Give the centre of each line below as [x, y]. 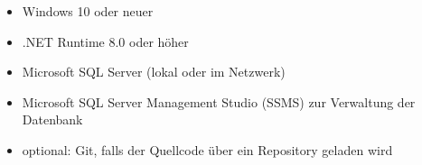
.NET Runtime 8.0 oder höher [105, 41]
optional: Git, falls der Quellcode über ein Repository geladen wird [207, 149]
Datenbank [52, 119]
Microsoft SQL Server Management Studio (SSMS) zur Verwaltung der [219, 101]
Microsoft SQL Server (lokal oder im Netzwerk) [154, 72]
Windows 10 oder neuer [88, 11]
